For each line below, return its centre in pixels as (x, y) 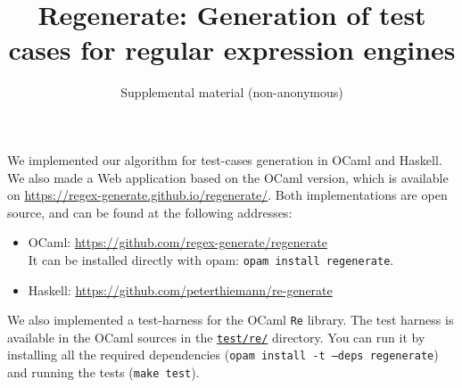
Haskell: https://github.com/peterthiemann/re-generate (180, 289)
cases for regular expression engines (232, 50)
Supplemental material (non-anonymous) (232, 92)
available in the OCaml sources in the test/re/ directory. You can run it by (216, 337)
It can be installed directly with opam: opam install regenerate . (211, 259)
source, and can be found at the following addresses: (150, 212)
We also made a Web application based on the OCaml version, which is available (228, 177)
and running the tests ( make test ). (103, 372)
